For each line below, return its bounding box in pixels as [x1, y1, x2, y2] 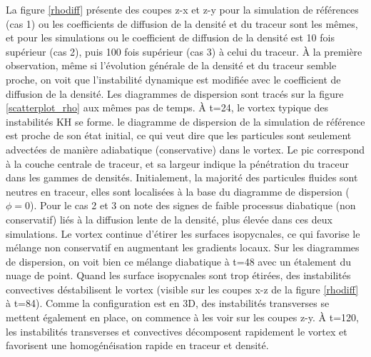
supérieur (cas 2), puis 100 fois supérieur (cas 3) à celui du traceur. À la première [6, 44, 362, 59]
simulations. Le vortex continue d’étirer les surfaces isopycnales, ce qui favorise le [6, 226, 360, 241]
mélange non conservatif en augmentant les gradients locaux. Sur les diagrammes [6, 240, 360, 255]
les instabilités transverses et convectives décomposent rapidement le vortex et [6, 323, 347, 338]
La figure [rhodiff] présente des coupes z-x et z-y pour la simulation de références [6, 2, 359, 16]
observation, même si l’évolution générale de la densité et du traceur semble [6, 58, 337, 73]
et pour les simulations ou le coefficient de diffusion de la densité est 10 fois [6, 30, 335, 45]
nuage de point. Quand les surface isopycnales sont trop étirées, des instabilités [6, 268, 351, 283]
